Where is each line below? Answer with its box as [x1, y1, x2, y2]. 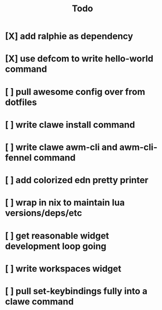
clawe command [5, 296, 74, 307]
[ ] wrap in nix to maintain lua [5, 197, 125, 208]
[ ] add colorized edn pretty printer [5, 175, 149, 186]
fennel [5, 152, 32, 163]
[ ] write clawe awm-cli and [5, 141, 118, 153]
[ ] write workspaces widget [5, 263, 122, 274]
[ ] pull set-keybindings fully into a [5, 285, 148, 297]
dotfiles [5, 96, 37, 108]
